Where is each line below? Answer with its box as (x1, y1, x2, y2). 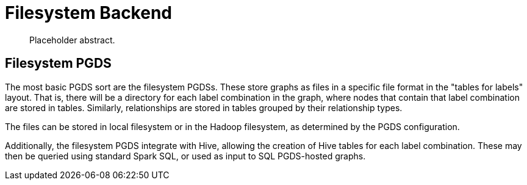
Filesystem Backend (5, 2, 172, 23)
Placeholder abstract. (29, 34, 115, 45)
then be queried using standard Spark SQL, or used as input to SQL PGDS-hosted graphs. (5, 150, 366, 161)
